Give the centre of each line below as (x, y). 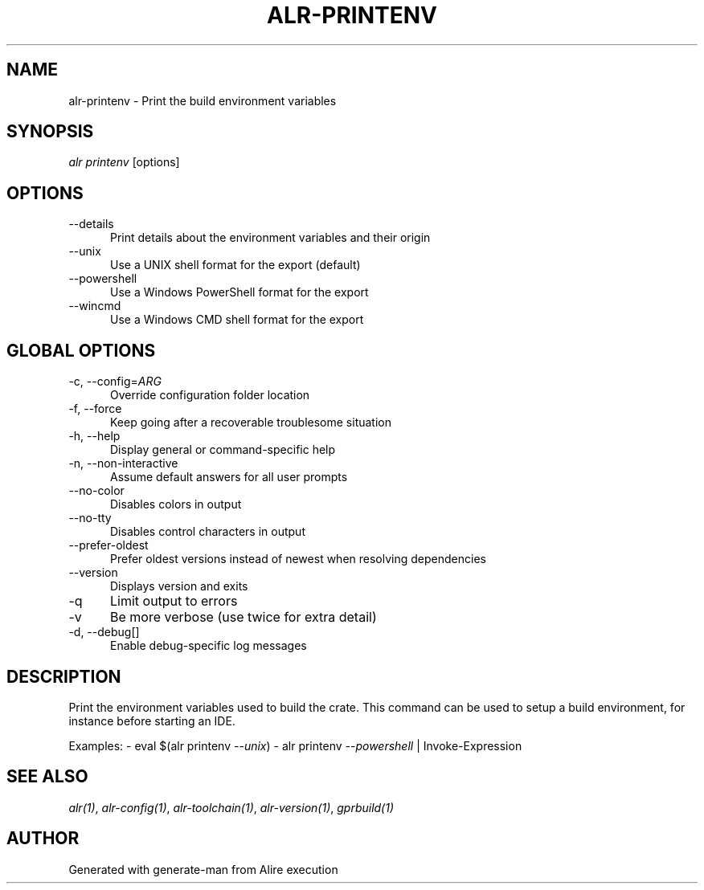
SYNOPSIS (50, 132)
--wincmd (95, 306)
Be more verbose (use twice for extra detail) (243, 617)
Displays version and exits (179, 586)
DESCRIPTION (64, 676)
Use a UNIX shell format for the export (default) (235, 265)
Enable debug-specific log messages (209, 646)
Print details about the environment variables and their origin (270, 238)
